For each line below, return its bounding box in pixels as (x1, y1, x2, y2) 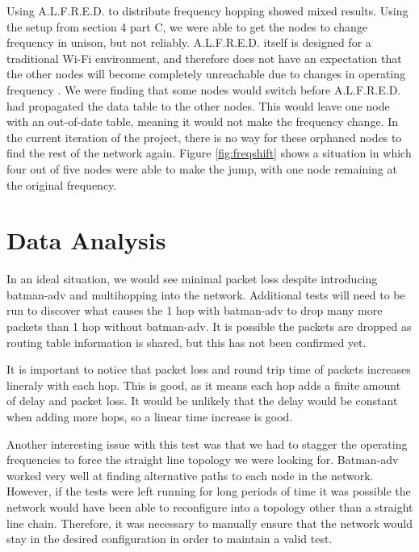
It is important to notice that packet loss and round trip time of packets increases (6, 361, 411, 378)
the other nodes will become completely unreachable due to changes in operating (6, 65, 406, 82)
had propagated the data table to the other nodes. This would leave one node (6, 97, 390, 114)
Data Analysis (6, 224, 166, 257)
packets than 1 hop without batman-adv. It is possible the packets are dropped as (6, 318, 412, 335)
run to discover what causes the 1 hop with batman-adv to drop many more (6, 302, 383, 319)
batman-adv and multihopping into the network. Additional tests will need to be (6, 286, 405, 303)
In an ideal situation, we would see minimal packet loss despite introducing (6, 270, 378, 287)
